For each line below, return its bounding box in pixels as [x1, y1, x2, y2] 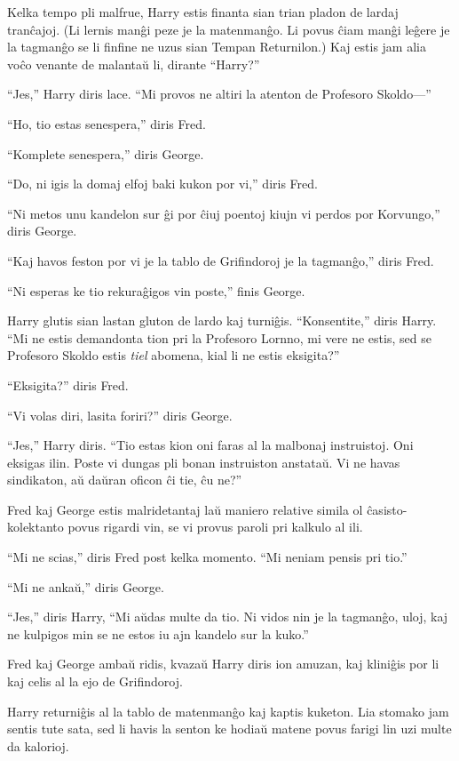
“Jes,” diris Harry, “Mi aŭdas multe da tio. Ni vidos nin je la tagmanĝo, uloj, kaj [7, 607, 448, 626]
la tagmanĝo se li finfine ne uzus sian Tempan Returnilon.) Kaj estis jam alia [7, 37, 426, 56]
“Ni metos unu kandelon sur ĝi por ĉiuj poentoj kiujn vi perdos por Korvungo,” [7, 204, 440, 222]
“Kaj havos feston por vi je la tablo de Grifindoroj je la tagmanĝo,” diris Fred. [7, 251, 434, 269]
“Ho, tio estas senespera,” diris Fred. [7, 114, 206, 132]
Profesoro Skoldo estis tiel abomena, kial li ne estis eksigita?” [7, 346, 340, 364]
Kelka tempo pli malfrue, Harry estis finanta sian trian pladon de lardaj [7, 3, 399, 20]
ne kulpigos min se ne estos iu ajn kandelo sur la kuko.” [7, 624, 309, 643]
